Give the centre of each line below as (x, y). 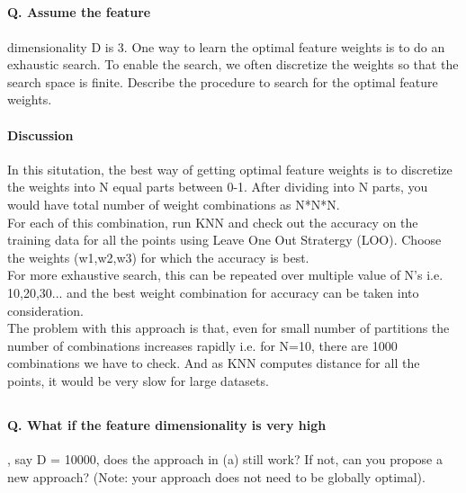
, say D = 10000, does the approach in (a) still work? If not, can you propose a (225, 459)
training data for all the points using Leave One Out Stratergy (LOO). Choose (224, 240)
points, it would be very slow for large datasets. (138, 380)
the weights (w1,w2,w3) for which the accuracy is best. (158, 257)
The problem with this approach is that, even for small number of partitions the (229, 328)
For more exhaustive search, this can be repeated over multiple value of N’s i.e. (225, 275)
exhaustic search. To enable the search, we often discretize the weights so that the (233, 64)
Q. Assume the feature (79, 12)
